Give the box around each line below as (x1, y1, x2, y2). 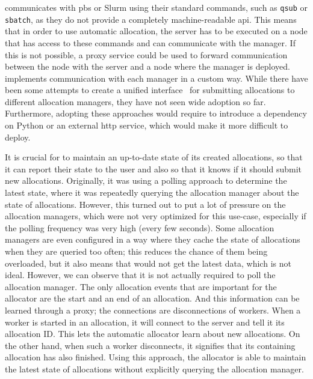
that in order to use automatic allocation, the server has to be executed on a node (5, 25, 308, 37)
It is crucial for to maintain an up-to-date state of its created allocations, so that (5, 151, 303, 163)
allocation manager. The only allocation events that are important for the (5, 280, 277, 293)
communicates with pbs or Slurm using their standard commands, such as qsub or (5, 1, 308, 13)
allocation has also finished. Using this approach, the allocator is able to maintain (5, 351, 306, 363)
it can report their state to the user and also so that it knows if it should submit (5, 162, 302, 175)
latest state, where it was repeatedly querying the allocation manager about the (5, 186, 299, 199)
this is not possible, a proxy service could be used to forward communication (5, 48, 288, 61)
